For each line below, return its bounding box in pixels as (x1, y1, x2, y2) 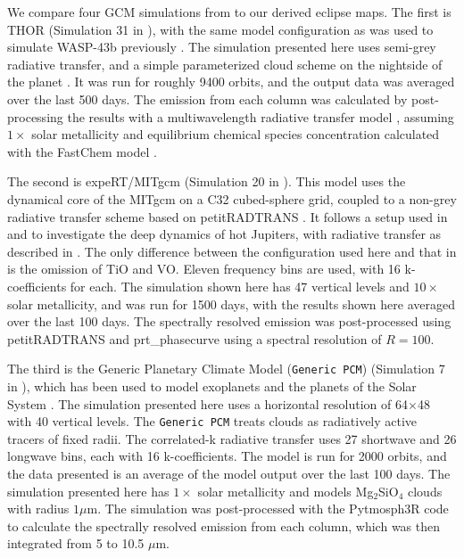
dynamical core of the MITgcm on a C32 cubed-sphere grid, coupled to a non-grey (7, 189, 457, 208)
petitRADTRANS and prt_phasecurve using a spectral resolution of (7, 329, 382, 348)
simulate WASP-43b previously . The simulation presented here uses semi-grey (7, 37, 436, 56)
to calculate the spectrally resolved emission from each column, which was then (7, 516, 441, 535)
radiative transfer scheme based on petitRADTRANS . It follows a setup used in (7, 207, 448, 226)
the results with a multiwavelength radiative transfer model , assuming (67, 107, 454, 126)
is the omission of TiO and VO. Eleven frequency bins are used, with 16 (7, 259, 401, 278)
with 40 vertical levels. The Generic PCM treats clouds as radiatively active (7, 412, 418, 431)
